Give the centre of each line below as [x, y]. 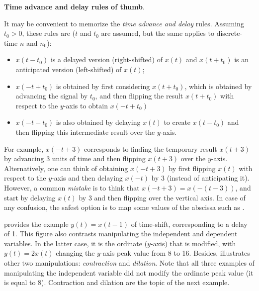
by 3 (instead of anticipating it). [200, 178]
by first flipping [192, 168]
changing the [75, 253]
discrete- [229, 33]
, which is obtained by [218, 86]
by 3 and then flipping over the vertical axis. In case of [162, 197]
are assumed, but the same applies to [158, 33]
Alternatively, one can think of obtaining [66, 168]
